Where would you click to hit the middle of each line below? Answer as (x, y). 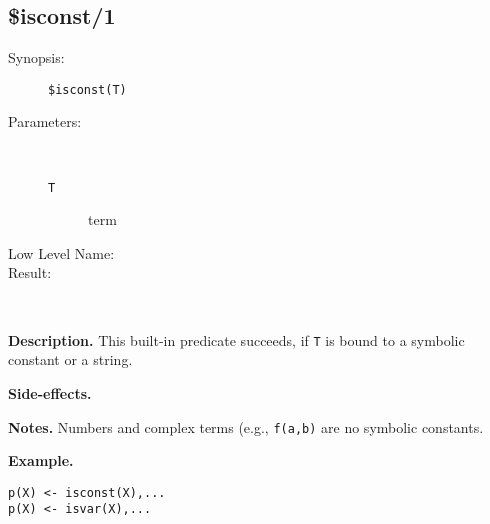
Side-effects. (50, 392)
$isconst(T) (87, 89)
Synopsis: (36, 57)
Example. (41, 460)
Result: (30, 272)
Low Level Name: (61, 252)
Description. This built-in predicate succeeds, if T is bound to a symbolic (236, 339)
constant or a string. (70, 359)
